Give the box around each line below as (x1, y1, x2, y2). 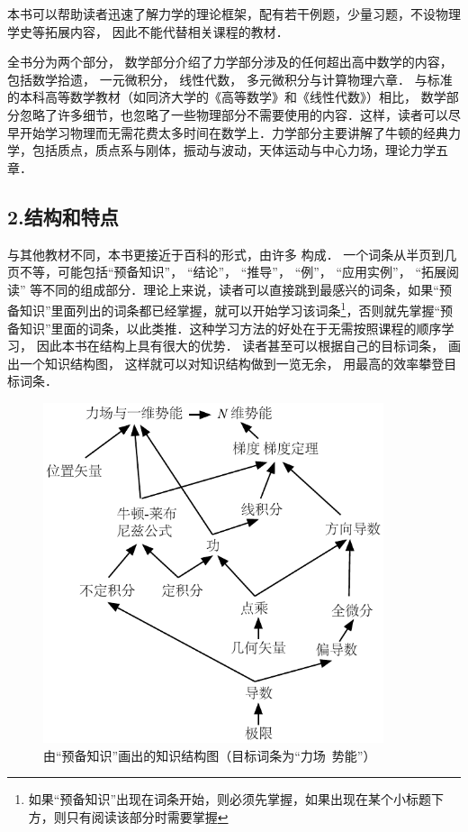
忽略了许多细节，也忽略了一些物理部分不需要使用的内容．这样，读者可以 (19, 105, 448, 123)
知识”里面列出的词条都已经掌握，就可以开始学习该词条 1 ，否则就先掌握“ (19, 298, 441, 319)
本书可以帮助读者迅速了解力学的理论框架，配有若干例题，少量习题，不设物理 (7, 5, 461, 23)
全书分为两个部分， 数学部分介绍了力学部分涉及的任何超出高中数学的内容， (7, 52, 453, 71)
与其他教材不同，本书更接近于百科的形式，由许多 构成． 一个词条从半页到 (7, 244, 445, 263)
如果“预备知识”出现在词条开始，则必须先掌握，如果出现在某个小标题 (28, 790, 432, 809)
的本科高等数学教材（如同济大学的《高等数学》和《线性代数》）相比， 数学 (7, 87, 446, 106)
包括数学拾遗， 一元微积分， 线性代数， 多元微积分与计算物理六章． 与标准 (7, 69, 453, 88)
